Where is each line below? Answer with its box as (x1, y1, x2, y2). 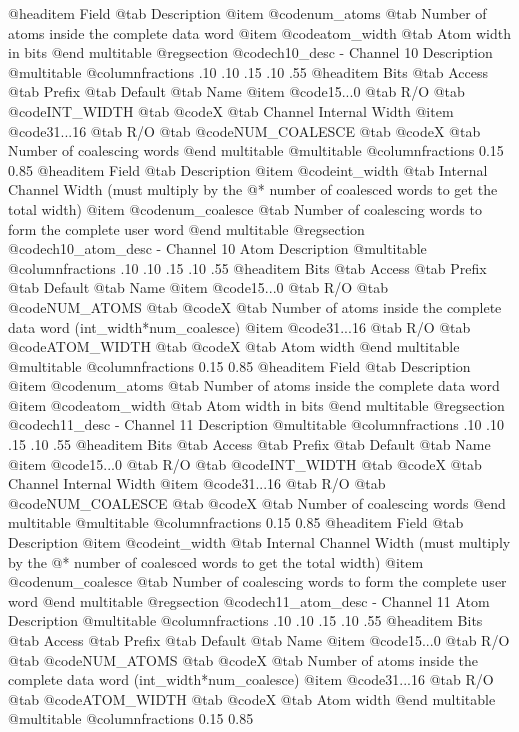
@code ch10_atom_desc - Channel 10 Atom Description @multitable (8, 238, 427, 259)
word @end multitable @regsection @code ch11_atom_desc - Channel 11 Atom (8, 590, 490, 611)
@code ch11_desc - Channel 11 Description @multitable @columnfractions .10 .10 (8, 414, 504, 435)
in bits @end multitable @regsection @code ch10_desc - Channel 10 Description (8, 42, 493, 63)
